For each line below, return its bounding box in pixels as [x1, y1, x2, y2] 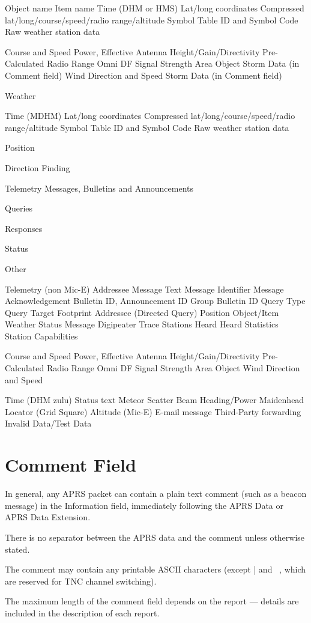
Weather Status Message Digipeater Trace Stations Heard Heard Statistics [5, 318, 279, 330]
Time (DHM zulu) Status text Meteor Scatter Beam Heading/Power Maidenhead [5, 394, 304, 406]
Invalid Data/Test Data [5, 417, 92, 430]
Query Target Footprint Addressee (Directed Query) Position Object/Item [5, 306, 279, 318]
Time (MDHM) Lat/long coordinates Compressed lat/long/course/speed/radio [5, 109, 295, 122]
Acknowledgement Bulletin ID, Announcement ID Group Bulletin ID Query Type [5, 294, 306, 307]
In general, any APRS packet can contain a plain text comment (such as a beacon [5, 487, 307, 500]
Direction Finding [5, 161, 70, 174]
